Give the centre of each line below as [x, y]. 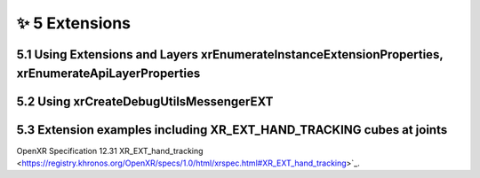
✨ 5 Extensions [74, 23]
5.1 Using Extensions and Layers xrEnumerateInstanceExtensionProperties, [230, 54]
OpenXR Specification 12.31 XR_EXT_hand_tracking [110, 151]
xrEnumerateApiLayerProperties [108, 73]
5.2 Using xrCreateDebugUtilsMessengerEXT [145, 101]
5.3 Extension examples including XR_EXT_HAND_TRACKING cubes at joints [232, 130]
